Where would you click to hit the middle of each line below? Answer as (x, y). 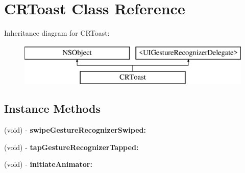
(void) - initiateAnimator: (48, 164)
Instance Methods (52, 108)
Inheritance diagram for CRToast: (57, 33)
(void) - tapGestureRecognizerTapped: (71, 147)
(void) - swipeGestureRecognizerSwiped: (75, 130)
